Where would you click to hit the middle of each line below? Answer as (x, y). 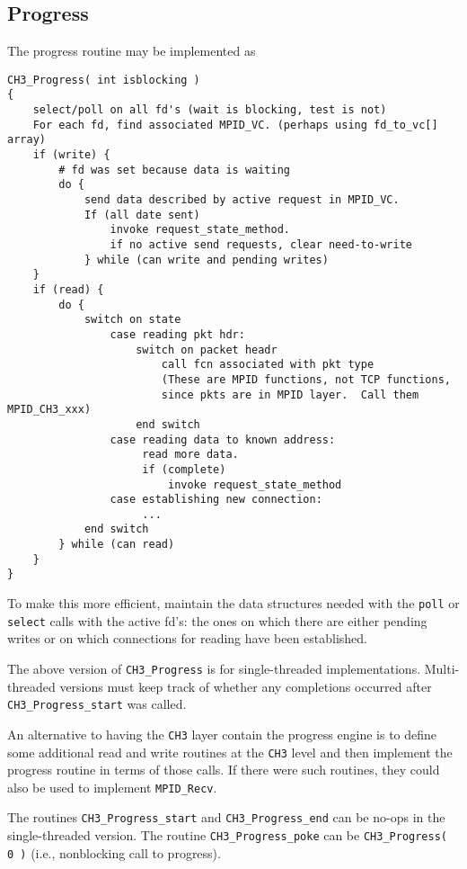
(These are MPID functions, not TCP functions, (306, 379)
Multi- (442, 669)
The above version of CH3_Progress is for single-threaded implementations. (214, 669)
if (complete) (184, 469)
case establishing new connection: (216, 500)
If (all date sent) (142, 215)
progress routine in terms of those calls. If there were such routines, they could (224, 770)
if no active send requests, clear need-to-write (261, 245)
